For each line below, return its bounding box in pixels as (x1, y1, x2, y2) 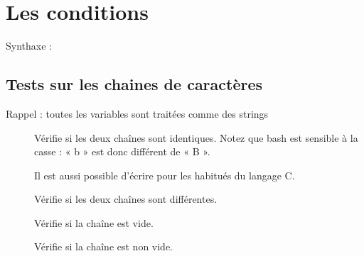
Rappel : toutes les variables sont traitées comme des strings (6, 106, 269, 121)
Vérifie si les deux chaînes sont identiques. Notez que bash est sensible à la (34, 130, 358, 145)
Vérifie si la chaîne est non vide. (34, 239, 173, 254)
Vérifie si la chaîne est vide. (34, 215, 154, 230)
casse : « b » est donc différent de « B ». (34, 144, 210, 159)
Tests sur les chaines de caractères (6, 73, 263, 95)
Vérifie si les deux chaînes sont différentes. (34, 191, 218, 206)
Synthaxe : (6, 38, 52, 53)
